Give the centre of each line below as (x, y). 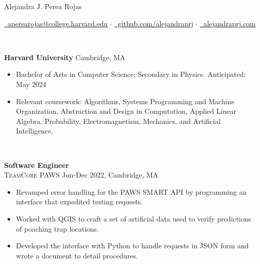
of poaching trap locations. (57, 228)
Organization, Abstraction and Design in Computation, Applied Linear (126, 111)
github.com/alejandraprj (156, 23)
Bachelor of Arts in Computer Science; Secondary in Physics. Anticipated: (131, 74)
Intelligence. (34, 131)
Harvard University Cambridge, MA (65, 57)
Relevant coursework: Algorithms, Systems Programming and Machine (125, 101)
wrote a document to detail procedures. (77, 255)
